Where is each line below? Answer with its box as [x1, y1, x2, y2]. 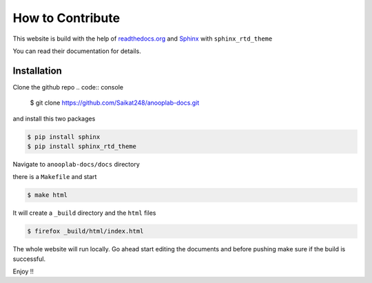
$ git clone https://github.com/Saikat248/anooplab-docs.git [30, 98, 200, 107]
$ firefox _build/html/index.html [27, 227, 144, 235]
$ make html [27, 191, 68, 199]
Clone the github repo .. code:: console [12, 83, 124, 91]
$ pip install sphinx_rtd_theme [27, 143, 137, 150]
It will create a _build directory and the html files [12, 209, 156, 217]
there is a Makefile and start [12, 173, 97, 181]
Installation [12, 65, 62, 76]
